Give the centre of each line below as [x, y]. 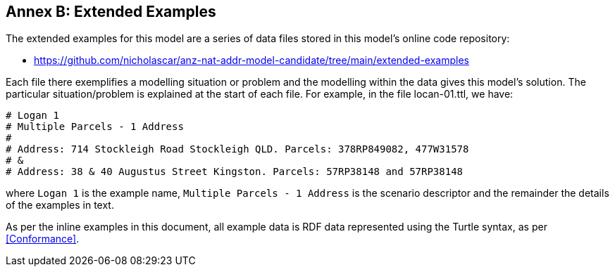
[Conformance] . [43, 239]
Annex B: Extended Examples [111, 12]
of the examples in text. [60, 205]
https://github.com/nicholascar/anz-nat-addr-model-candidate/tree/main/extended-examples [251, 60]
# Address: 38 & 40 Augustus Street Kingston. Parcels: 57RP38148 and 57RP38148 [235, 172]
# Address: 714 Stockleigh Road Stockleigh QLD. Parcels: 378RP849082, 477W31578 [237, 149]
